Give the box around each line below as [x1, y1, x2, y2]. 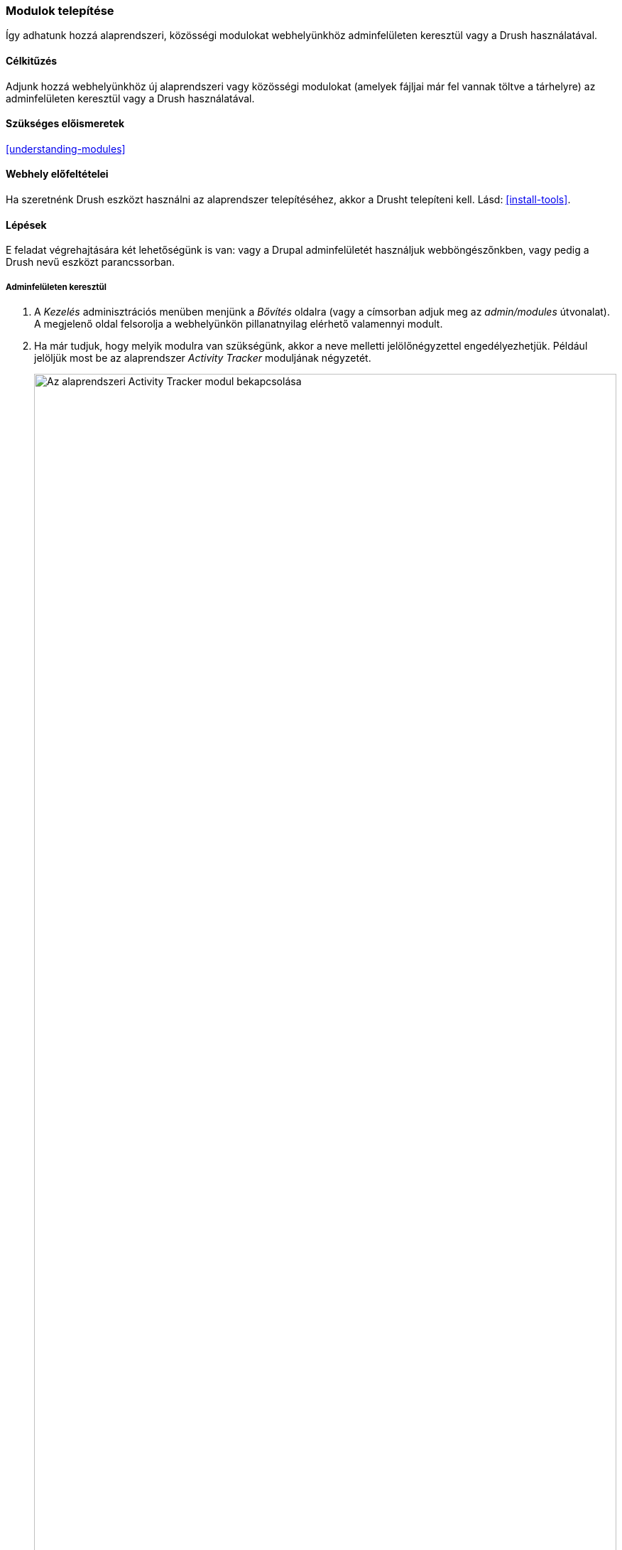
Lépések [6, 218, 47, 231]
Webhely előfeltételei [6, 168, 109, 181]
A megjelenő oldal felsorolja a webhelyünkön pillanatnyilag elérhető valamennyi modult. [34, 318, 443, 330]
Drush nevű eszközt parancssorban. [6, 256, 175, 269]
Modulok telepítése [6, 4, 114, 18]
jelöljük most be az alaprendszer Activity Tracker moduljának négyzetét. [34, 352, 371, 365]
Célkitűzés [6, 54, 58, 67]
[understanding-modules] [6, 142, 126, 155]
